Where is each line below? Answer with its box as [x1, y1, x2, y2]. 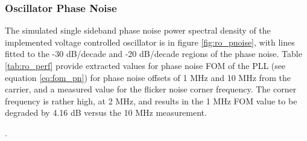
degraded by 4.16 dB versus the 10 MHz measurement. [5, 106, 207, 119]
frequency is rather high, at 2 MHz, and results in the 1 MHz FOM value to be [5, 94, 297, 107]
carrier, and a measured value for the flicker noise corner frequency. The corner [5, 83, 297, 95]
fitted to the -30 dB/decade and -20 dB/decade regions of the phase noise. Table [5, 47, 302, 60]
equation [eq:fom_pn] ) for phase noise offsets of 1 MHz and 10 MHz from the [5, 71, 291, 83]
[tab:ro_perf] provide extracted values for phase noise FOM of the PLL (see [5, 59, 286, 71]
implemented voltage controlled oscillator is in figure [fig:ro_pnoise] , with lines [5, 35, 295, 48]
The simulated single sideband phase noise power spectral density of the [5, 24, 271, 37]
